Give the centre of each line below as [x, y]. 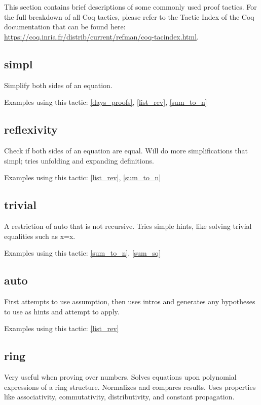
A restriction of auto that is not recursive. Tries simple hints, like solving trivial [128, 226]
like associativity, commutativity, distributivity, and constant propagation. [119, 397]
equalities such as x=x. [40, 236]
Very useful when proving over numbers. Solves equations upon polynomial [120, 376]
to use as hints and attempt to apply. [62, 311]
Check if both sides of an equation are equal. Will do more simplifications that [126, 150]
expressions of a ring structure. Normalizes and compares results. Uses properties [130, 387]
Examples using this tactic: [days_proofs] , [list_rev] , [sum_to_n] [106, 102]
